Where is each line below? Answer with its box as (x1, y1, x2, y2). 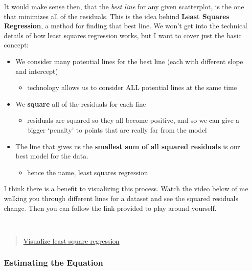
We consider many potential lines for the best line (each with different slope (15, 56, 243, 66)
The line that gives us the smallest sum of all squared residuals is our (15, 141, 240, 151)
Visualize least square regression (23, 235, 120, 246)
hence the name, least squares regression (27, 167, 148, 177)
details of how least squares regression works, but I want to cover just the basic (4, 30, 242, 40)
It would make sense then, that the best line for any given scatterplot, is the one (4, 1, 244, 11)
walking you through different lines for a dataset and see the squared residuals (4, 193, 238, 203)
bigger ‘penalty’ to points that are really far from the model (27, 124, 207, 135)
